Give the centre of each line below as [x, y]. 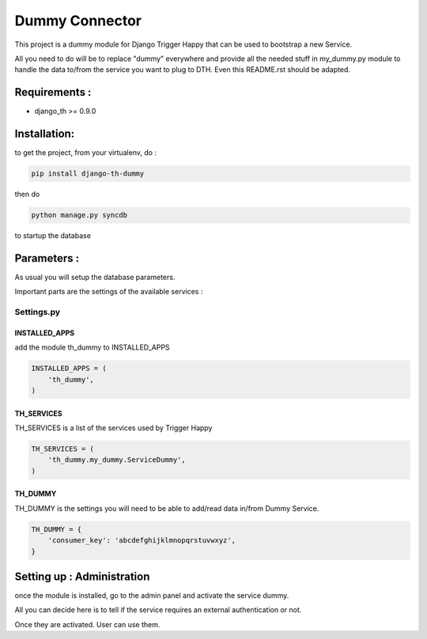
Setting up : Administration [82, 577]
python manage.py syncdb [79, 215]
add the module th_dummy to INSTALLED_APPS [92, 347]
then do [27, 195]
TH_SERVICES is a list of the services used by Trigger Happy [113, 428]
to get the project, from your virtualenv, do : [86, 153]
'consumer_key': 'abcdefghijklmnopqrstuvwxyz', [142, 541]
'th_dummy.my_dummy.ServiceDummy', [117, 460]
